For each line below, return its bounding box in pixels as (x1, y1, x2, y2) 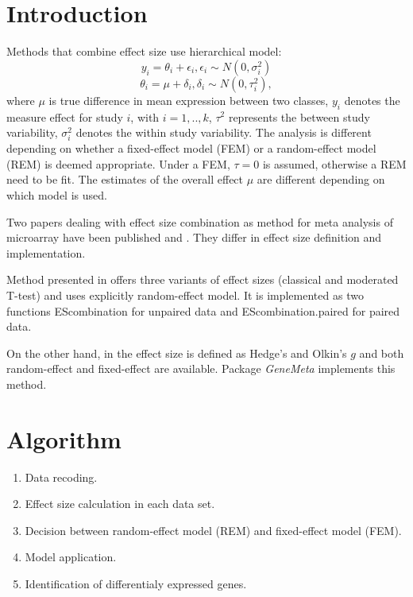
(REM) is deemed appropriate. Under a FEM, (6, 155, 230, 172)
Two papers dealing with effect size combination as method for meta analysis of (6, 213, 393, 230)
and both (359, 344, 404, 361)
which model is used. (6, 187, 107, 204)
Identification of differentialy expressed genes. (25, 576, 247, 592)
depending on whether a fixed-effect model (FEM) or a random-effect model (6, 140, 376, 157)
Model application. (25, 549, 117, 565)
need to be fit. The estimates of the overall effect (6, 171, 244, 188)
